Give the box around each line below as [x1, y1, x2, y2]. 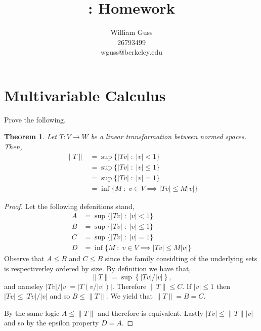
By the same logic [4, 307, 60, 318]
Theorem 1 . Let [4, 131, 57, 142]
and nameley [4, 280, 43, 291]
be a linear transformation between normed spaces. [91, 131, 247, 142]
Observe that [4, 253, 45, 264]
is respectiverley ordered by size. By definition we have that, [4, 263, 191, 274]
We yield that [110, 291, 153, 301]
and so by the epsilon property [4, 317, 99, 328]
